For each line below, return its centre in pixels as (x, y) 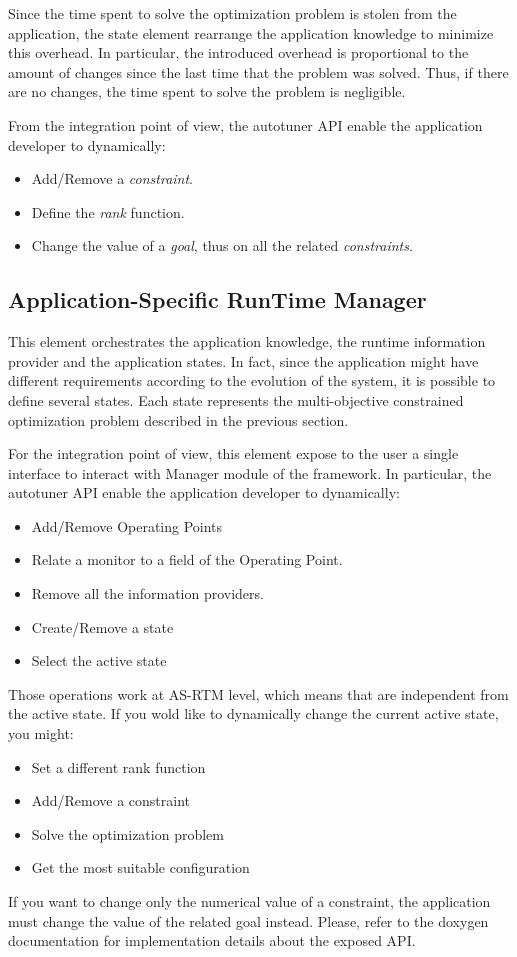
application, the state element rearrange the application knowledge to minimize (251, 32)
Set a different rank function (118, 766)
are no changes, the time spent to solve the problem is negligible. (207, 91)
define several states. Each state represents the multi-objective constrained (236, 399)
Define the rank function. (108, 211)
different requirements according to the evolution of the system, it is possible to (252, 380)
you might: (41, 733)
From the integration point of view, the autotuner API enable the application (245, 124)
